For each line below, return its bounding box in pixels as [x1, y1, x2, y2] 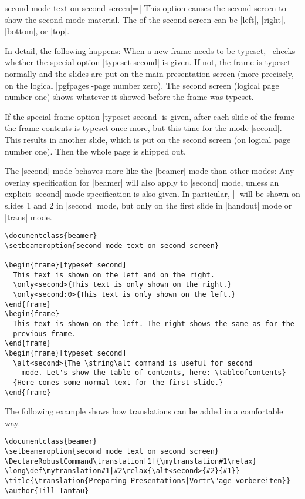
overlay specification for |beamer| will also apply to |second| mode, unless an [5, 176, 279, 188]
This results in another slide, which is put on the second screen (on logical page [5, 133, 291, 145]
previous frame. [13, 329, 76, 338]
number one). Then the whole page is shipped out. [5, 145, 186, 157]
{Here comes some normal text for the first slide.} [13, 378, 223, 387]
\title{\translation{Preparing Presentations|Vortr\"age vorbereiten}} [5, 477, 290, 485]
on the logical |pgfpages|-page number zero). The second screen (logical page [5, 79, 279, 91]
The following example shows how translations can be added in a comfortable [5, 405, 283, 417]
